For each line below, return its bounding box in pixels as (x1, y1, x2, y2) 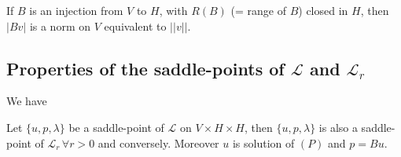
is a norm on (29, 17, 90, 34)
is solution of (232, 134, 295, 151)
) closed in (298, 2, 348, 18)
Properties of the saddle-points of (6, 56, 285, 80)
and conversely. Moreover (97, 134, 219, 151)
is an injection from (29, 2, 123, 18)
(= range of (230, 2, 286, 18)
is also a (318, 119, 358, 135)
